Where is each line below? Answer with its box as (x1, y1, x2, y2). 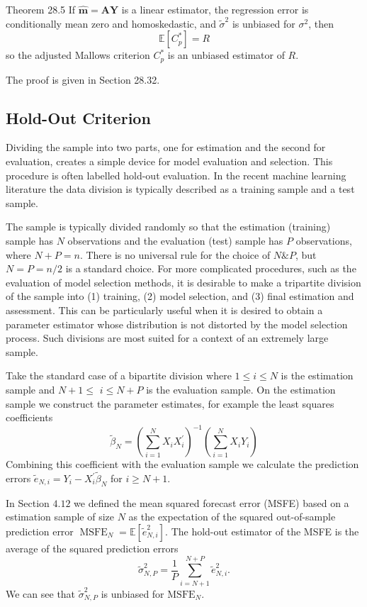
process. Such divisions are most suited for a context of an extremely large (6, 330, 329, 345)
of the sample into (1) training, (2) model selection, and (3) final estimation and (6, 289, 354, 303)
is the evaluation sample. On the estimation (146, 382, 336, 396)
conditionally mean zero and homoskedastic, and (6, 16, 216, 30)
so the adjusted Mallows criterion (6, 48, 150, 62)
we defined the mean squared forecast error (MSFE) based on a (74, 495, 349, 510)
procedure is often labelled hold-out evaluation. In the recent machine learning (6, 167, 346, 182)
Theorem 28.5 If (6, 2, 76, 16)
